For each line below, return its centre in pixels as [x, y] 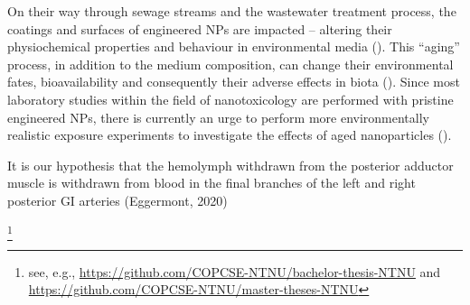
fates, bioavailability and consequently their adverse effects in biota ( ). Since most [234, 82]
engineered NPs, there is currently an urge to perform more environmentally [218, 117]
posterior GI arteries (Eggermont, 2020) [117, 200]
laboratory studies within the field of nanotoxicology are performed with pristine [230, 99]
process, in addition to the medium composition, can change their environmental [230, 64]
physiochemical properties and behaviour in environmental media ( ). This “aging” [234, 46]
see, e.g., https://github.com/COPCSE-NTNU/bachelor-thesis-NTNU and [235, 271]
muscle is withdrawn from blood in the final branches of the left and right [211, 183]
